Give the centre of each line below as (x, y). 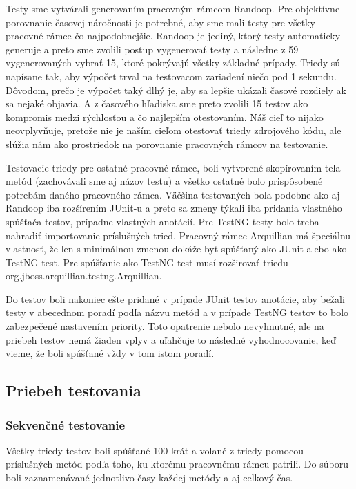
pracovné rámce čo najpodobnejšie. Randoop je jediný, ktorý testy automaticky (173, 36)
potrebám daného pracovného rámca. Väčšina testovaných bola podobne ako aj (173, 194)
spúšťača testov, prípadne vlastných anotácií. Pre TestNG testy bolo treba (162, 221)
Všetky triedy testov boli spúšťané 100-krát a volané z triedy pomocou (155, 450)
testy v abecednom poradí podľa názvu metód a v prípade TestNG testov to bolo (177, 312)
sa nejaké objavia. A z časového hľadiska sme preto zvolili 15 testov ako (157, 103)
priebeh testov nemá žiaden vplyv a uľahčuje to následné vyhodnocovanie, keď (171, 339)
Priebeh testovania (73, 390)
